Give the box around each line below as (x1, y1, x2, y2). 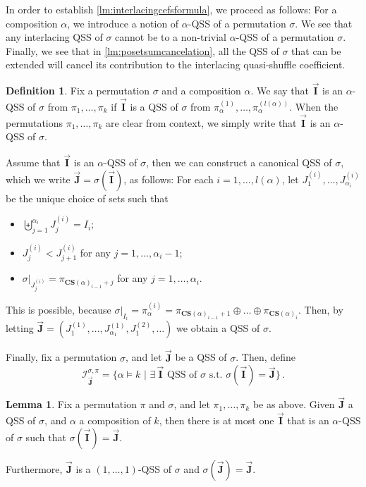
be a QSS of (175, 350, 227, 364)
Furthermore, (6, 461, 63, 476)
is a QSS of (130, 99, 178, 113)
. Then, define (236, 350, 296, 364)
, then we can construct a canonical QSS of (145, 155, 332, 170)
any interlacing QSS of (6, 30, 103, 44)
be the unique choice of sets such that (6, 190, 169, 205)
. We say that (250, 83, 309, 98)
